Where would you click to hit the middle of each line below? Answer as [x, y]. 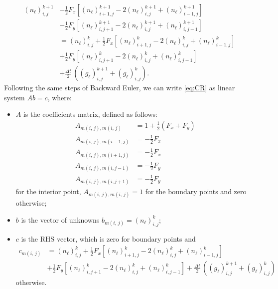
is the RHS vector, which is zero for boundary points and [108, 238]
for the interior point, [48, 191]
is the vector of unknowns [60, 219]
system [14, 97]
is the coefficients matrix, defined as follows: [90, 114]
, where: [60, 97]
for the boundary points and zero [196, 191]
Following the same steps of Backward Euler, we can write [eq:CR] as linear [120, 88]
